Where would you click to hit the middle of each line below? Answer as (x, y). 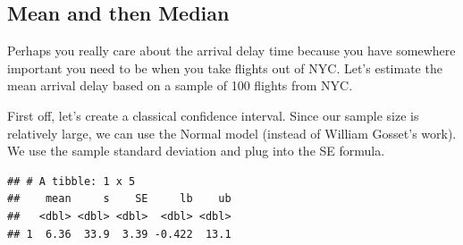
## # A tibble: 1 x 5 (72, 181)
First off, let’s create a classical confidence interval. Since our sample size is (213, 115)
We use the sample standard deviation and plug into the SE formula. (196, 151)
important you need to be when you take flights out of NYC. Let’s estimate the (225, 68)
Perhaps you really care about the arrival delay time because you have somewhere (231, 51)
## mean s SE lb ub (119, 199)
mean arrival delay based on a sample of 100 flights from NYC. (180, 85)
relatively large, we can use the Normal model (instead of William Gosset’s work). (232, 133)
